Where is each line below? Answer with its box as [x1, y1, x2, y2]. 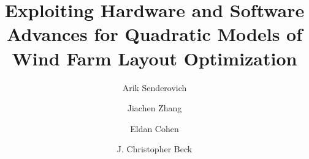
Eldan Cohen [130, 122, 179, 135]
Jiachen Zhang [127, 102, 182, 114]
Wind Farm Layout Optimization [12, 45, 297, 70]
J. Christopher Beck [116, 142, 193, 155]
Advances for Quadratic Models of [6, 21, 303, 46]
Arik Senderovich [122, 81, 187, 94]
